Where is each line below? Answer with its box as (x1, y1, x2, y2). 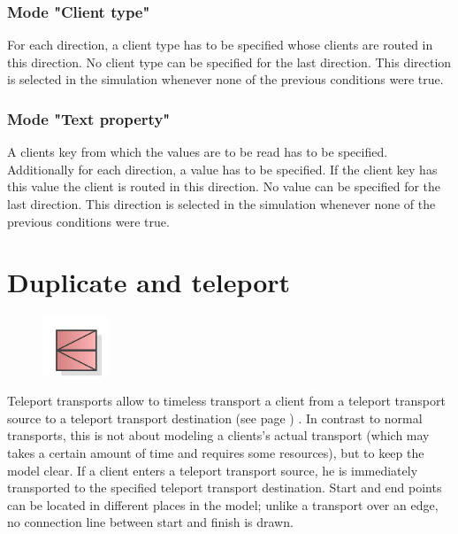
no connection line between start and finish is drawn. (7, 513, 294, 531)
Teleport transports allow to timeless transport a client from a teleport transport (7, 391, 446, 410)
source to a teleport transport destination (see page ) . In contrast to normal (7, 408, 423, 427)
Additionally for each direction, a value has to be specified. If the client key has (7, 159, 438, 178)
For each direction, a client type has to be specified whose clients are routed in (7, 35, 433, 54)
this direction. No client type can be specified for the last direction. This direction (7, 52, 452, 71)
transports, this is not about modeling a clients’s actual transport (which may (7, 426, 430, 445)
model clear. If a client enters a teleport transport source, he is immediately (7, 460, 418, 479)
